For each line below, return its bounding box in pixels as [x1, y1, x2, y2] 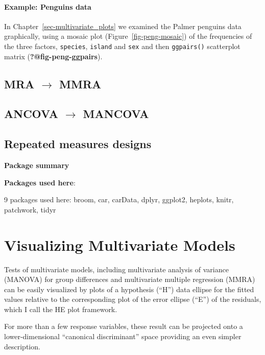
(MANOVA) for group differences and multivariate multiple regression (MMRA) [4, 274, 255, 285]
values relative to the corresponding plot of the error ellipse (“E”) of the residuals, [4, 294, 261, 304]
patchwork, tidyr [4, 204, 56, 215]
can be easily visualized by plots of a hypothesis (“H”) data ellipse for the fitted [4, 283, 254, 294]
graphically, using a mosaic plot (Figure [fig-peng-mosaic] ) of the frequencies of [4, 31, 252, 41]
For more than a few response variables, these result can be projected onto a [4, 321, 243, 332]
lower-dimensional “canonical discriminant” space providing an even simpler [4, 331, 242, 342]
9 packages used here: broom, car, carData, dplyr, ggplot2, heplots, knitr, [4, 194, 234, 205]
